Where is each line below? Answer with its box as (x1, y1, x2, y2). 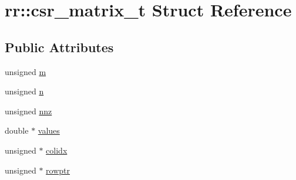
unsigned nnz (5, 104, 52, 117)
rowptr (46, 164, 70, 176)
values (38, 124, 60, 137)
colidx (46, 144, 68, 156)
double (5, 124, 29, 137)
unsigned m (5, 65, 46, 77)
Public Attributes (5, 38, 114, 56)
